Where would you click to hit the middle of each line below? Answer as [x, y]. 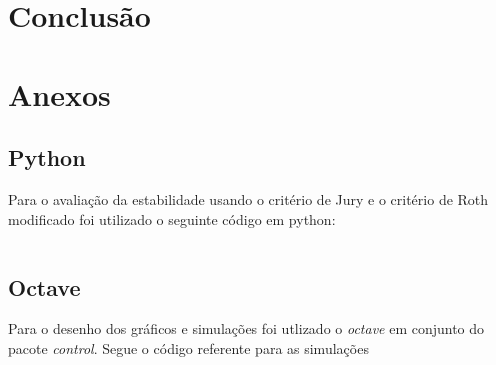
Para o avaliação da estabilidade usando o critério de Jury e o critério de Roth [248, 198]
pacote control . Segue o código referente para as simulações [188, 347]
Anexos [59, 93]
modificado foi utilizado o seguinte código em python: [172, 218]
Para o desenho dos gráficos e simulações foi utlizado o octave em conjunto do [246, 328]
